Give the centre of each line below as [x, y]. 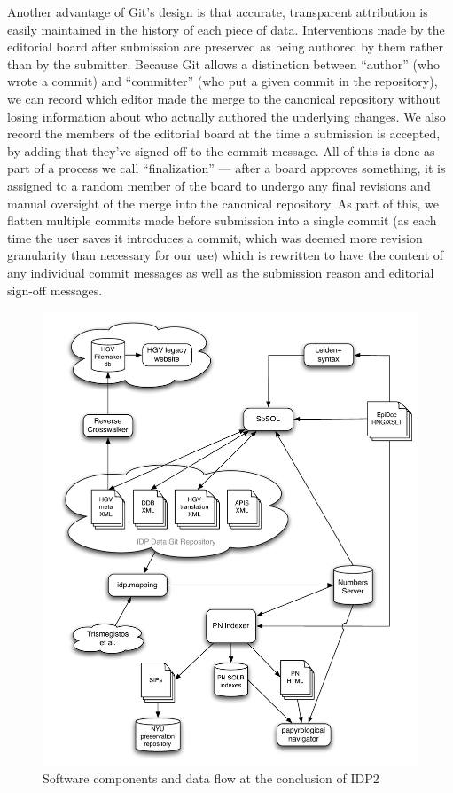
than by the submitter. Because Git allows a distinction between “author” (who [223, 63]
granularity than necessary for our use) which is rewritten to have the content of [226, 255]
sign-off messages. [55, 290]
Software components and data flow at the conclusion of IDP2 [211, 778]
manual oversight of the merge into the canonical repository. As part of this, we [223, 203]
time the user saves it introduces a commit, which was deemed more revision [215, 237]
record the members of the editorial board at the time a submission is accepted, [224, 133]
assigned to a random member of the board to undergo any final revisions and [219, 185]
